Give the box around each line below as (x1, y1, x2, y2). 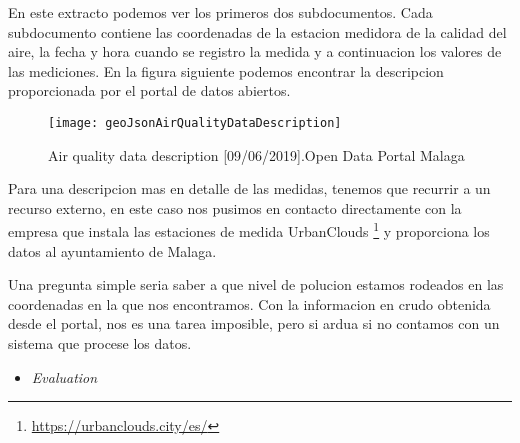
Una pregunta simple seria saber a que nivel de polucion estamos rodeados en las (8, 274, 504, 295)
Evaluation (31, 366, 98, 387)
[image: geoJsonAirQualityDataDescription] (48, 115, 342, 130)
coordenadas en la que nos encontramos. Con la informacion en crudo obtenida (8, 293, 491, 314)
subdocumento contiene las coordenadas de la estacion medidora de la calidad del (8, 21, 507, 42)
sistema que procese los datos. (8, 333, 192, 354)
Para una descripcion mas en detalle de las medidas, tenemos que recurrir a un (8, 178, 491, 199)
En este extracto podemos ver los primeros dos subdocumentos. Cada (8, 2, 433, 22)
